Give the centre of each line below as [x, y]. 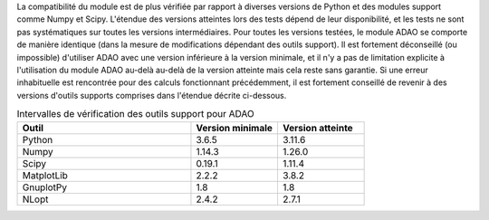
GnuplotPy [45, 187]
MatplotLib [45, 175]
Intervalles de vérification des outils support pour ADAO [136, 114]
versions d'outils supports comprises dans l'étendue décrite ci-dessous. [152, 95]
